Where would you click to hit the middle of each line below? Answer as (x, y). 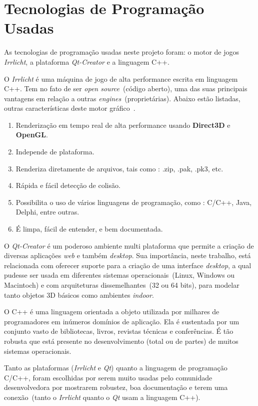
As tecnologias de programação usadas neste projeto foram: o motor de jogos (122, 52)
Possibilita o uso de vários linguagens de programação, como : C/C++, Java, (134, 202)
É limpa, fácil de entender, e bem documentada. (89, 229)
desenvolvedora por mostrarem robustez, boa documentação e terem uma (116, 387)
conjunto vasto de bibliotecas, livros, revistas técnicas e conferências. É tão (119, 331)
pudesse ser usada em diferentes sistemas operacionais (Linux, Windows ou (119, 275)
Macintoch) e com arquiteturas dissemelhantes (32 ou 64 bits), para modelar (122, 285)
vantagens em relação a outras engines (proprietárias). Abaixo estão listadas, (122, 98)
